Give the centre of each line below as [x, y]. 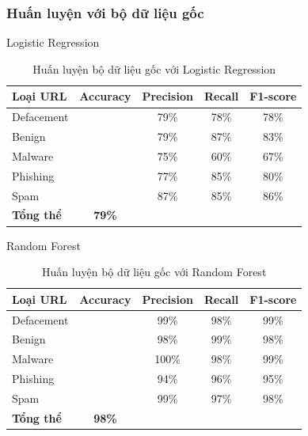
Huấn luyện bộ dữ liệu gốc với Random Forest [154, 272]
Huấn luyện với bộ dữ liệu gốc [105, 12]
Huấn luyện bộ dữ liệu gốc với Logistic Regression [154, 68]
